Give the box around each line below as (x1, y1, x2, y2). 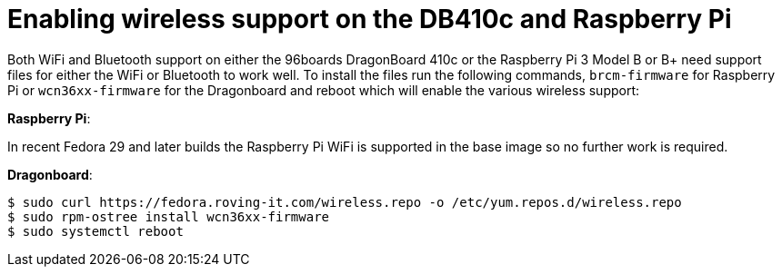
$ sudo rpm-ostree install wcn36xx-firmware (7, 209, 330, 224)
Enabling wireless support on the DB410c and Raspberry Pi (7, 4, 732, 34)
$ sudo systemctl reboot (7, 223, 184, 239)
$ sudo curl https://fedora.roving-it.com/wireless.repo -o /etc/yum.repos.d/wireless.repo (7, 194, 682, 210)
